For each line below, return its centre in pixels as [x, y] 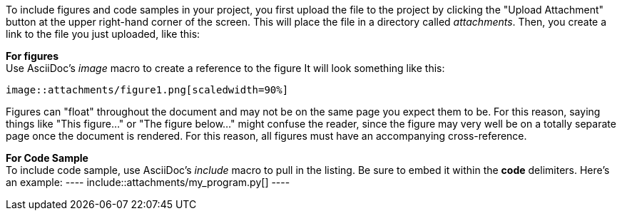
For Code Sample [47, 158]
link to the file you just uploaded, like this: [103, 34]
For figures [32, 56]
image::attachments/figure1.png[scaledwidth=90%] [147, 90]
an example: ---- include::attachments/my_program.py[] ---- [148, 182]
